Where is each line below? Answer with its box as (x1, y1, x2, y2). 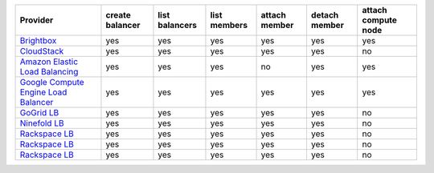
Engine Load (19, 86, 68, 98)
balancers (158, 20, 197, 30)
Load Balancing (19, 66, 79, 77)
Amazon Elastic (19, 56, 79, 67)
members (210, 20, 248, 30)
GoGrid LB (19, 107, 59, 118)
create (105, 10, 132, 20)
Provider (19, 14, 54, 26)
